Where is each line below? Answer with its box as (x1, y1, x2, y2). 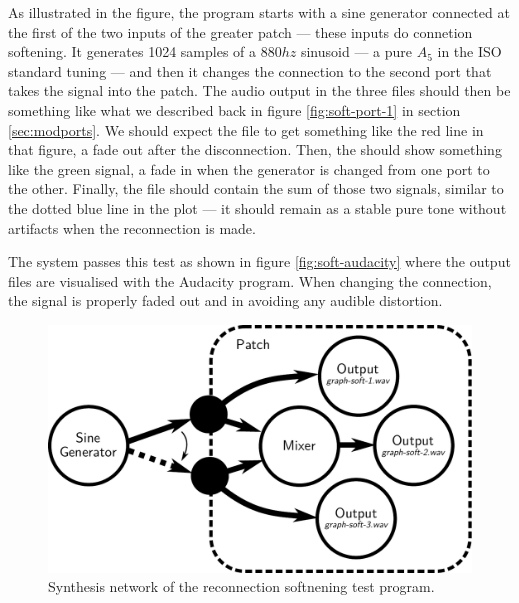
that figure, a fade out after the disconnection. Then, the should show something (8, 139, 502, 160)
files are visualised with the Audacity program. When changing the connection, (8, 270, 492, 291)
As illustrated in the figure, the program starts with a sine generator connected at (8, 2, 510, 22)
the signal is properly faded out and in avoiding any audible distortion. (8, 290, 443, 311)
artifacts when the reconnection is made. (8, 217, 256, 238)
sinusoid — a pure (300, 41, 412, 62)
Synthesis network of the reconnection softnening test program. (48, 576, 435, 597)
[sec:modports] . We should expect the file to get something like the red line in (8, 119, 484, 140)
